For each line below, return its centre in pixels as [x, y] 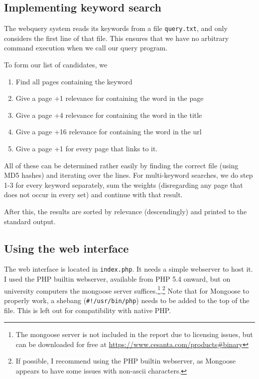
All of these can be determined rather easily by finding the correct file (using [121, 165]
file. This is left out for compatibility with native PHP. [88, 310]
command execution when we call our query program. [86, 48]
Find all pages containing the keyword [74, 81]
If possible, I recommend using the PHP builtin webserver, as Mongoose [126, 361]
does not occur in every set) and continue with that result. [93, 194]
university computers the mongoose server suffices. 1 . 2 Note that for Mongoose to [127, 290]
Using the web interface [66, 248]
